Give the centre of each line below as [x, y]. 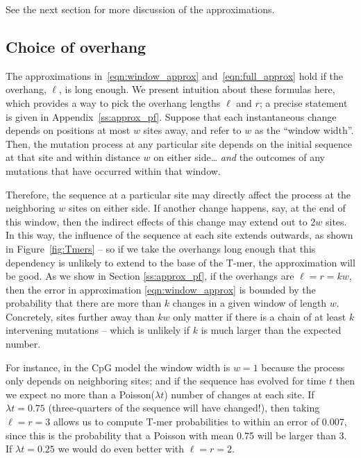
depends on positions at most [68, 130]
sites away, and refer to [192, 130]
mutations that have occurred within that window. [113, 170]
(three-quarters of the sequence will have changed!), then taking [184, 408]
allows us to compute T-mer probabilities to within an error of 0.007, [200, 422]
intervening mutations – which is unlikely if [98, 330]
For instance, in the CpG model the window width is [118, 367]
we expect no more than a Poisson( [81, 394]
